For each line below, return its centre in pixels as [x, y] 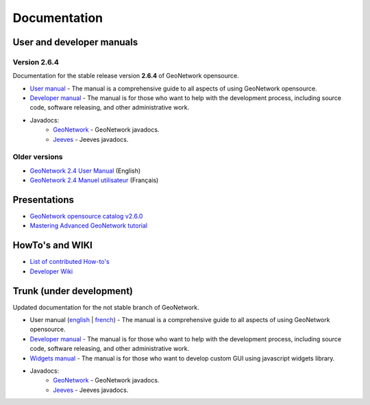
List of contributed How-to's [70, 262]
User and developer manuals [75, 42]
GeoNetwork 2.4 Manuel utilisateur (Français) [94, 180]
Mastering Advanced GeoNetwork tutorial [88, 225]
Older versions [38, 157]
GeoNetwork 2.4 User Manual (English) [85, 171]
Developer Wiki [51, 271]
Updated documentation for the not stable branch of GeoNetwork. [106, 307]
